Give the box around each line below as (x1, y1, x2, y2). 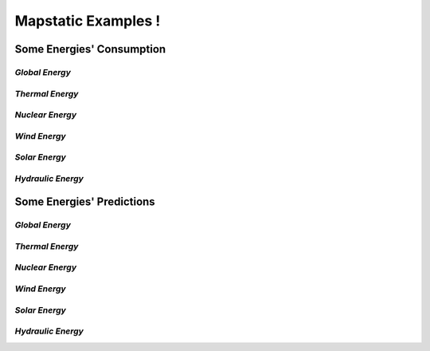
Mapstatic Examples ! (14, 12, 161, 30)
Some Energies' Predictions (14, 195, 155, 209)
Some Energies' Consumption (14, 42, 166, 56)
